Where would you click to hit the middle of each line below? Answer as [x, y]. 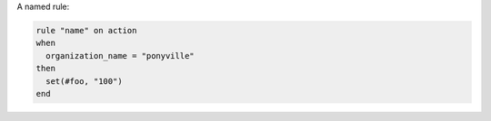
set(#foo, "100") [84, 81]
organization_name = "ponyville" [120, 56]
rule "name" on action [86, 30]
